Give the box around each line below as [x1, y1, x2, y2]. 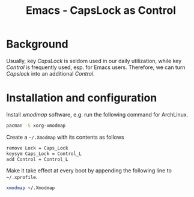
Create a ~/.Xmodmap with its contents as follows [6, 133, 124, 141]
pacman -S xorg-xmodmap [6, 123, 66, 129]
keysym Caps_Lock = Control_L [6, 151, 82, 157]
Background [6, 37, 68, 51]
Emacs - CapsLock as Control [26, 4, 176, 17]
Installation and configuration [6, 91, 157, 105]
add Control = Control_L [6, 156, 68, 162]
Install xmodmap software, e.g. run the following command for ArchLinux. [6, 111, 189, 118]
